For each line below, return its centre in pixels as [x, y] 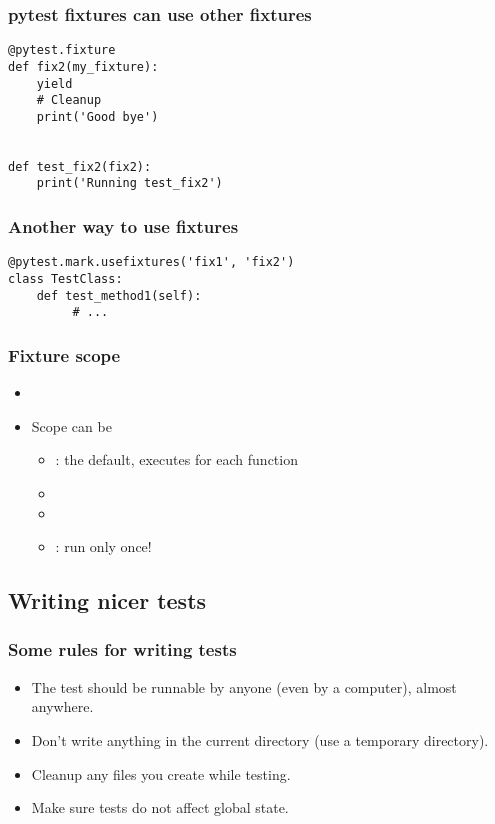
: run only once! [103, 546]
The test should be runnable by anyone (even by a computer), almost [244, 686]
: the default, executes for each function [176, 459]
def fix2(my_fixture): [83, 66]
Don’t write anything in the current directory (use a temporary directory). [260, 739]
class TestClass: [65, 279]
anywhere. [62, 706]
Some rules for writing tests [122, 649]
